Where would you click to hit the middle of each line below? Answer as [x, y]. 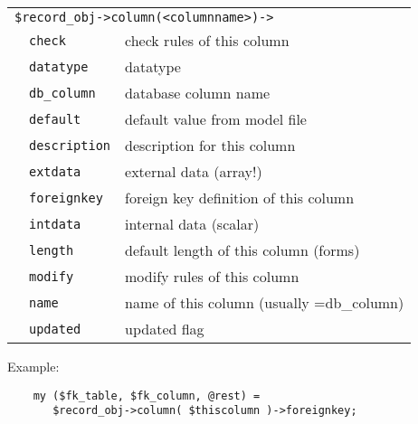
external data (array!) [194, 171]
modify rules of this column [212, 276]
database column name [198, 93]
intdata [55, 224]
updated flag [165, 329]
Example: [33, 366]
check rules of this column [207, 40]
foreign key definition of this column [240, 198]
